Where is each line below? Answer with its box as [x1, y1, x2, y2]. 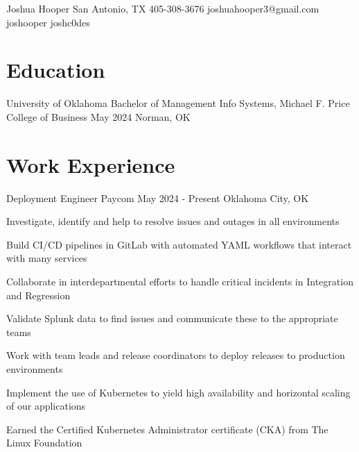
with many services [6, 251, 87, 265]
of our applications [6, 399, 86, 413]
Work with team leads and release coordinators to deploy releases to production [6, 348, 345, 362]
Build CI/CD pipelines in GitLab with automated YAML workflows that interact [6, 237, 352, 251]
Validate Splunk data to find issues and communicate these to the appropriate [6, 311, 338, 326]
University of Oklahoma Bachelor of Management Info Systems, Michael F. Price [6, 96, 350, 110]
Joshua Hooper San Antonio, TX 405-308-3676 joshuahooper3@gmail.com [6, 1, 319, 15]
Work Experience [6, 150, 175, 178]
